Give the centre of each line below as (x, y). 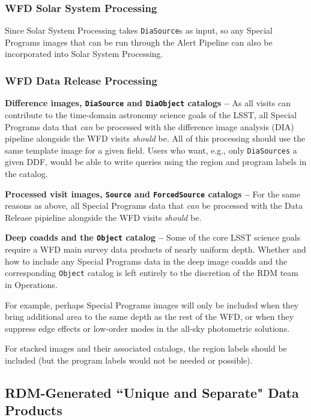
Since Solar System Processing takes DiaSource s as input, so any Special (139, 30)
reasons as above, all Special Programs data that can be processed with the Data (154, 205)
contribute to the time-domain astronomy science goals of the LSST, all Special (151, 114)
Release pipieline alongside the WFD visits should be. (103, 217)
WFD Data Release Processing (81, 80)
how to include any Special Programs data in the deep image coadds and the (146, 261)
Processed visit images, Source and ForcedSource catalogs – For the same (153, 193)
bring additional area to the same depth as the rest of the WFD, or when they (149, 316)
